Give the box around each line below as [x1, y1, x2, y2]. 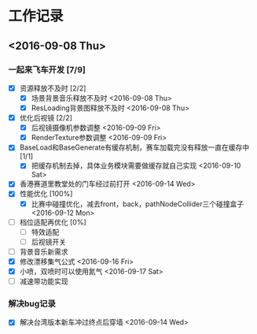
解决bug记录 [8, 298, 57, 309]
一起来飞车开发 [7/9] [8, 64, 86, 75]
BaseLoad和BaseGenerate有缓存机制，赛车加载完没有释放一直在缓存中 [19, 143, 250, 152]
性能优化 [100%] [19, 189, 73, 199]
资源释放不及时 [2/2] [19, 83, 86, 93]
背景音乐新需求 [19, 247, 68, 256]
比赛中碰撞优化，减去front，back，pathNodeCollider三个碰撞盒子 [31, 199, 244, 209]
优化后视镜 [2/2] [19, 113, 73, 123]
